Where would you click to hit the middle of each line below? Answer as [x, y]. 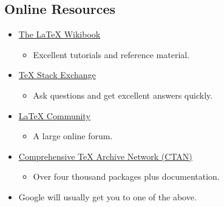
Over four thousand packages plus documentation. [126, 176]
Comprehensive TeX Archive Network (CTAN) [105, 156]
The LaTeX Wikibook [59, 34]
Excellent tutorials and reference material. [111, 54]
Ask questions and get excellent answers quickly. [123, 95]
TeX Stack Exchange [57, 75]
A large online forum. [73, 136]
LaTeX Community [54, 115]
